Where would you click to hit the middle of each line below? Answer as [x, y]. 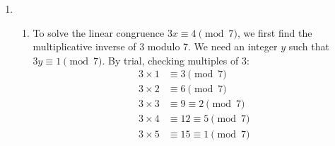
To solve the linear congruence [99, 32]
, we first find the [275, 32]
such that [309, 46]
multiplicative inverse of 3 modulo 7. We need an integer [155, 46]
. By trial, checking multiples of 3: [176, 60]
